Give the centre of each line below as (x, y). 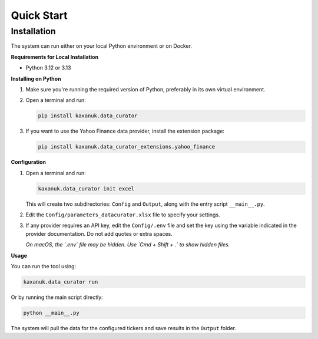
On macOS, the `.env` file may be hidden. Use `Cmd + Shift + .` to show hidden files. (128, 245)
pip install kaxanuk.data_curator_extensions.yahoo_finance (127, 147)
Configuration (29, 162)
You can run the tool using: (44, 266)
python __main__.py (51, 313)
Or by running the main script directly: (57, 297)
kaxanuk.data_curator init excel (86, 188)
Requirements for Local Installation (55, 57)
